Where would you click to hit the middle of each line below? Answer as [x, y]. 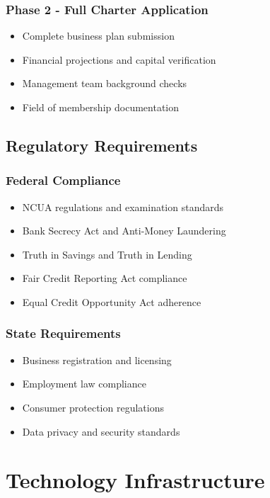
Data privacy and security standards [101, 431]
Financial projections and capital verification [119, 59]
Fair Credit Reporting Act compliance [105, 278]
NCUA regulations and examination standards [123, 206]
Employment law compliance [84, 384]
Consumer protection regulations [93, 407]
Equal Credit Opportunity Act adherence [112, 301]
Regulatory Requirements [102, 145]
